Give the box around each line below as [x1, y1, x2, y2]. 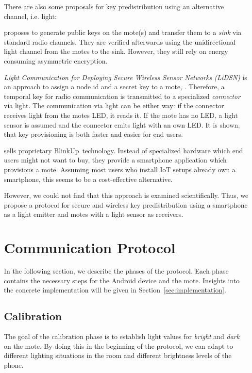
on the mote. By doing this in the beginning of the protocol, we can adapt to [4, 341, 233, 351]
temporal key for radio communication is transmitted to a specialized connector [4, 91, 241, 101]
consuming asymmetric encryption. [4, 55, 108, 65]
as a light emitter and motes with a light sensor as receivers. [4, 209, 184, 219]
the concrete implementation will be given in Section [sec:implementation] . [4, 285, 226, 295]
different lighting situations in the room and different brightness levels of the [4, 350, 232, 360]
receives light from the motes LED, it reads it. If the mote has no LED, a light [4, 110, 238, 120]
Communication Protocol [4, 238, 176, 258]
